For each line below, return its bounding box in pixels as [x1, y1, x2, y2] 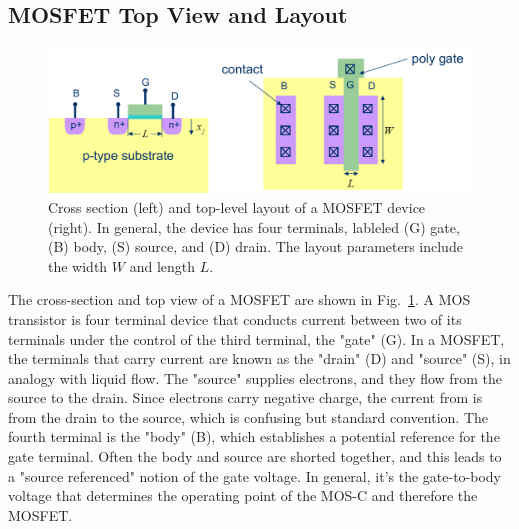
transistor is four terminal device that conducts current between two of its [8, 308, 462, 329]
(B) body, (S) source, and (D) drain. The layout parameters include [48, 236, 463, 257]
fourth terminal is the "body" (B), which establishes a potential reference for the [8, 426, 500, 447]
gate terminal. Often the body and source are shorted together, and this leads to [8, 446, 502, 467]
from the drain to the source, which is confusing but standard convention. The [8, 406, 488, 427]
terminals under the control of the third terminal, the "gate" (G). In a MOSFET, [8, 328, 505, 349]
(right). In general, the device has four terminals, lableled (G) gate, [48, 216, 460, 237]
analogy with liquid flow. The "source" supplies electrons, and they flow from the [8, 367, 502, 388]
